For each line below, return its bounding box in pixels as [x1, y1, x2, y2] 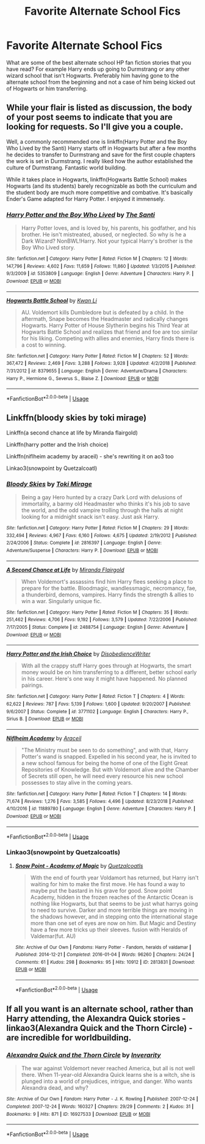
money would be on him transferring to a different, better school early [21, 669, 197, 676]
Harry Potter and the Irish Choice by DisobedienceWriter [6, 650, 151, 658]
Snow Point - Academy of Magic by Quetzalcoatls [15, 862, 143, 869]
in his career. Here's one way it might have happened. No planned [21, 675, 187, 683]
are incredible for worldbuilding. [6, 1033, 132, 1043]
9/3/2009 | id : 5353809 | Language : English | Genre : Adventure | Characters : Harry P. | [6, 271, 194, 277]
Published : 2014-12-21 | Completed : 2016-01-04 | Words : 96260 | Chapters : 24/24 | [15, 952, 195, 958]
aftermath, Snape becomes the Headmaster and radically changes [21, 315, 189, 322]
